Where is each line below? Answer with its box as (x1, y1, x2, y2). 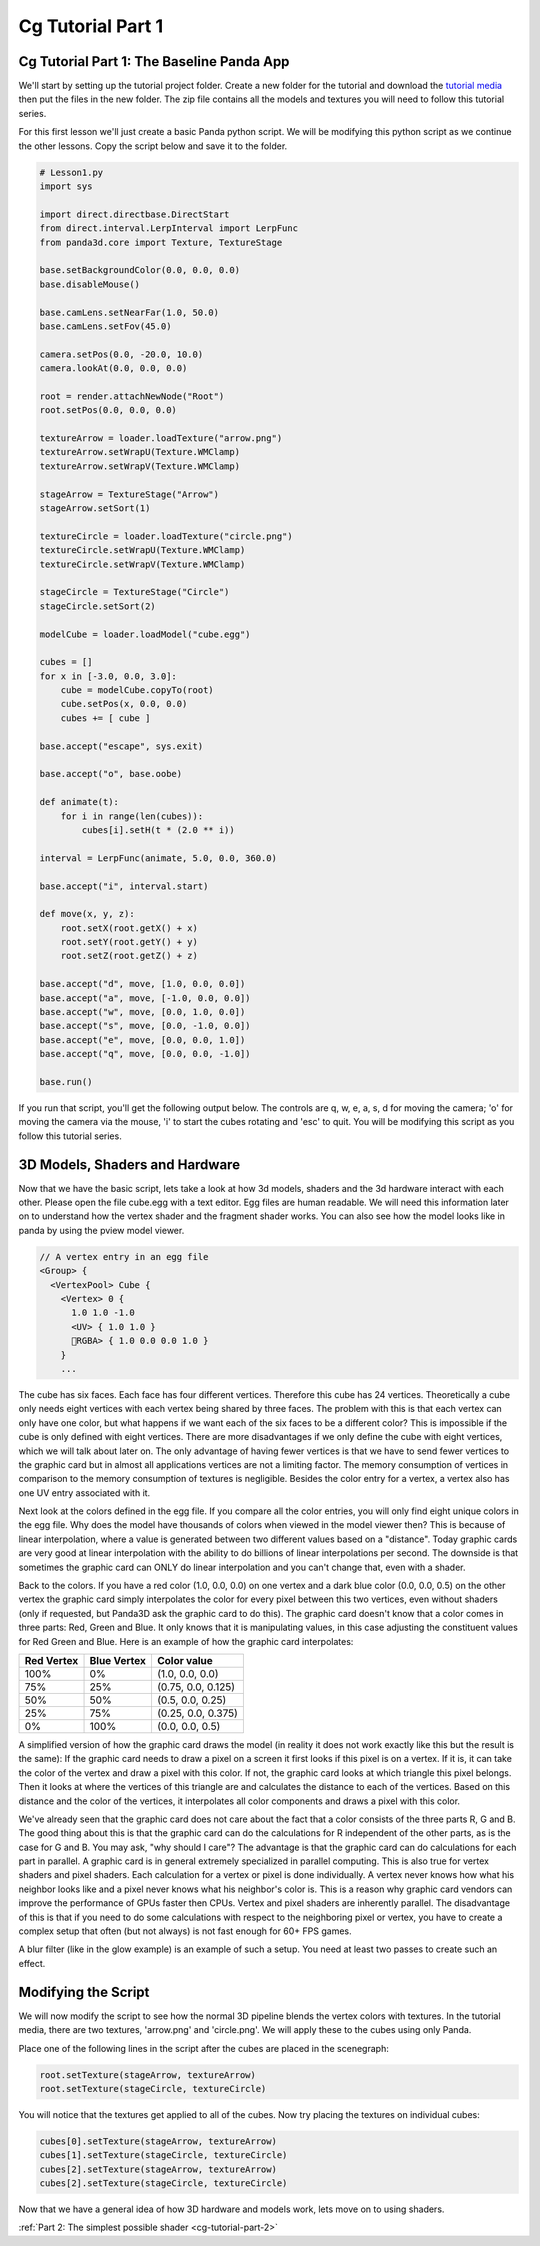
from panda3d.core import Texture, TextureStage (39, 236, 283, 248)
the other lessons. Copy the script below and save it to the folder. (18, 140, 288, 152)
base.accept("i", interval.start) (39, 880, 209, 892)
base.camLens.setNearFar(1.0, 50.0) (39, 306, 220, 318)
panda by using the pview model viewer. (18, 1224, 185, 1236)
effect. (18, 1957, 46, 1969)
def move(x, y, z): (39, 908, 135, 920)
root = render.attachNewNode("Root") (39, 390, 225, 402)
